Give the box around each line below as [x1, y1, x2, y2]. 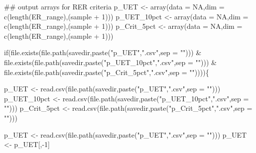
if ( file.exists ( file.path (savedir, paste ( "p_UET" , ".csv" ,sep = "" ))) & [4, 47, 202, 58]
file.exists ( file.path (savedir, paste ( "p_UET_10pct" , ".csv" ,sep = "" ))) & [4, 57, 217, 67]
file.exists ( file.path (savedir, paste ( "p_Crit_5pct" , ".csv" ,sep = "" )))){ [4, 67, 209, 77]
